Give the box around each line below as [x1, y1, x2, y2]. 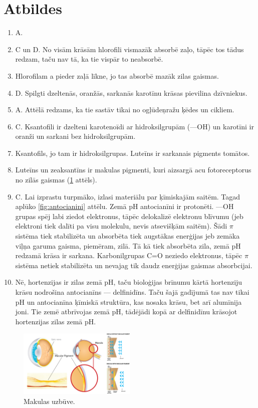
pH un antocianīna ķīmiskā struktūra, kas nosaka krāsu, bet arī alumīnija [15, 296, 242, 307]
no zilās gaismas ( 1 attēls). [15, 174, 97, 185]
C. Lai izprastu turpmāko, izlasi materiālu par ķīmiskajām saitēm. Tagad [15, 191, 240, 201]
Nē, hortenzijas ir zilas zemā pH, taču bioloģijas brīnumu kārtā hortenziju [15, 277, 242, 287]
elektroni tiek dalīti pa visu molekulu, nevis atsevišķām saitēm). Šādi [15, 221, 227, 231]
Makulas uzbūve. [24, 395, 75, 406]
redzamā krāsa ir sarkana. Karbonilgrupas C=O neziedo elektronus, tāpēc [15, 250, 242, 261]
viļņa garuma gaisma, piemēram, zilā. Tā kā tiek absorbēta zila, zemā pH [15, 240, 241, 251]
